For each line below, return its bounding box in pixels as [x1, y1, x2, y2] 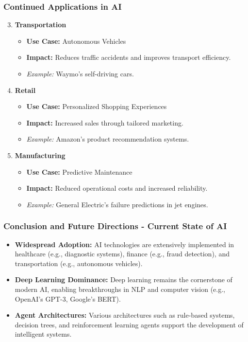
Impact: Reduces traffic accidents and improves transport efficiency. [26, 52, 231, 62]
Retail [15, 85, 36, 95]
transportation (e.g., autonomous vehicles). [15, 258, 143, 268]
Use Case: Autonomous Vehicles [26, 36, 126, 46]
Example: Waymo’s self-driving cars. [26, 69, 134, 78]
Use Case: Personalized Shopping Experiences [26, 101, 167, 111]
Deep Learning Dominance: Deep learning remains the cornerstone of [15, 274, 232, 285]
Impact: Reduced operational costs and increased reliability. [26, 183, 208, 193]
